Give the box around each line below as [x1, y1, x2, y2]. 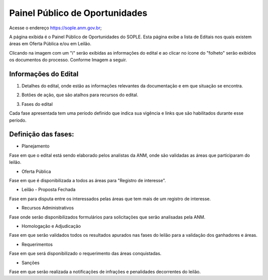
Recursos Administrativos [21, 205, 74, 211]
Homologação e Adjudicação [21, 223, 81, 229]
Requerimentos [21, 241, 53, 247]
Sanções [21, 260, 40, 266]
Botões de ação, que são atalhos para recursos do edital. [21, 92, 138, 98]
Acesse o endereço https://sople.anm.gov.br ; [9, 25, 102, 31]
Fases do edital [21, 101, 53, 107]
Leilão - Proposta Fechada [21, 187, 76, 193]
